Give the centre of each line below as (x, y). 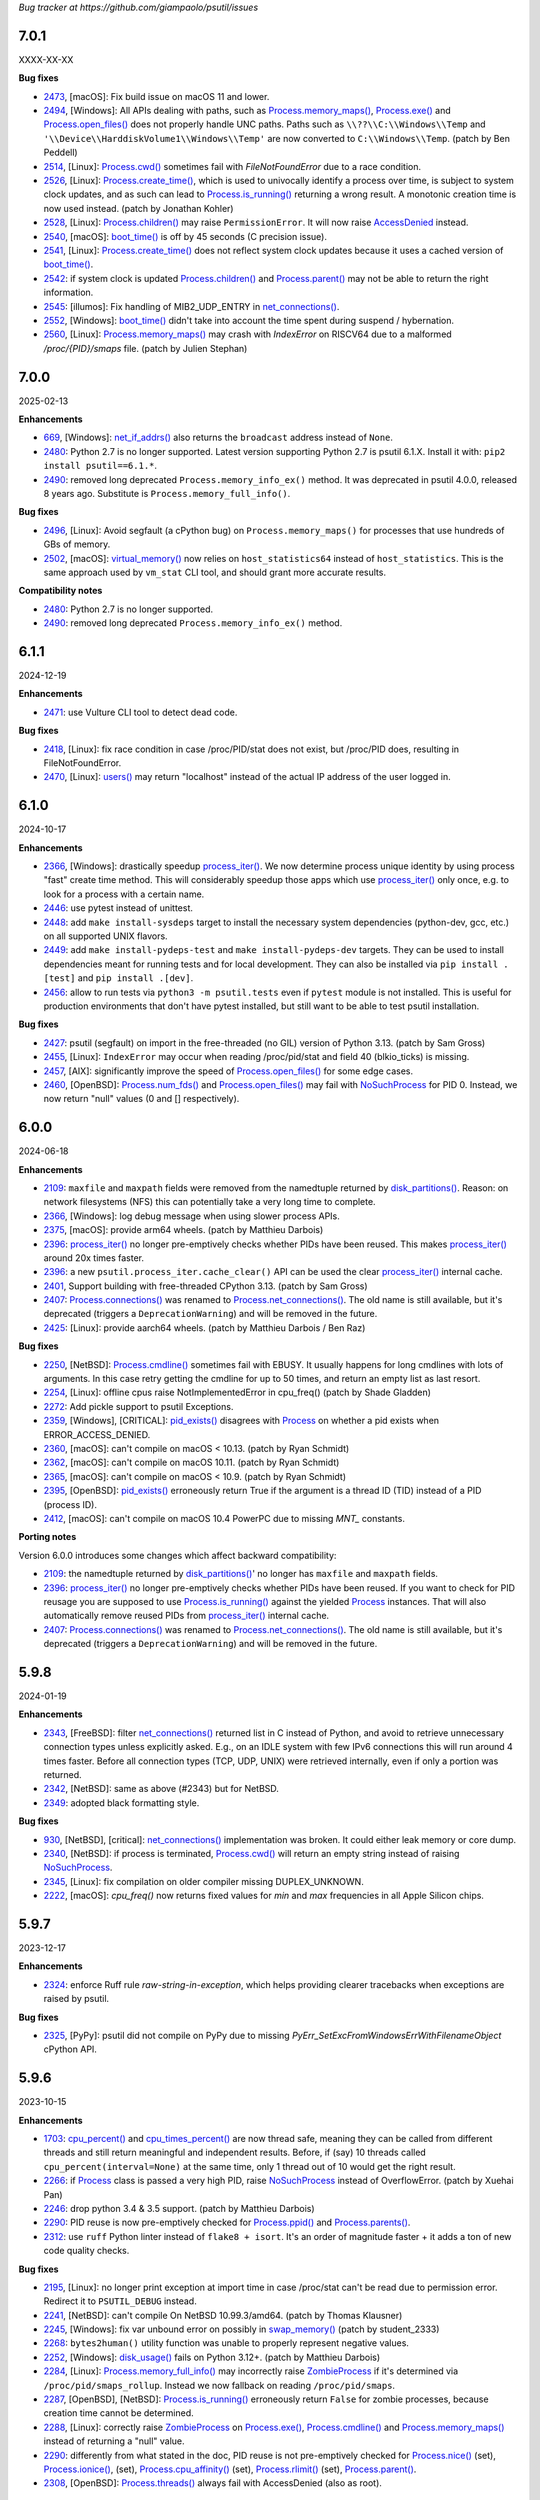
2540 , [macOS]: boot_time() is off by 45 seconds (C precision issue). (185, 236)
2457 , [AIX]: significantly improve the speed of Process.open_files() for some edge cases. (228, 1071)
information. (68, 292)
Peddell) (61, 152)
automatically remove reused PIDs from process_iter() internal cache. (186, 1616)
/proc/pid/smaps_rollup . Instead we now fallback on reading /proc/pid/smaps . (219, 2385)
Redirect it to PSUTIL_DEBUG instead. (120, 2301)
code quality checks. (86, 2251)
